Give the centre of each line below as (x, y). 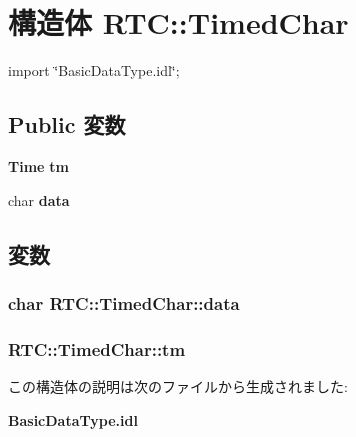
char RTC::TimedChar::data (124, 302)
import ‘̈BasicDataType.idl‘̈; (94, 70)
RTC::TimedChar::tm (97, 348)
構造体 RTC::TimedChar (178, 22)
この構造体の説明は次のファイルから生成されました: (178, 385)
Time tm (38, 165)
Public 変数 (67, 124)
